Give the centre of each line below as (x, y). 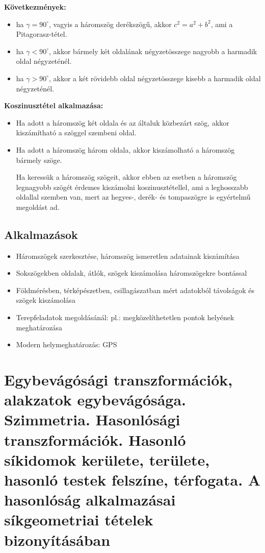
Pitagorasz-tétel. (42, 34)
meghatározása (39, 327)
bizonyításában (57, 539)
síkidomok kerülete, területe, (107, 459)
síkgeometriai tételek (79, 520)
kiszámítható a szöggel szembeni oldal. (76, 133)
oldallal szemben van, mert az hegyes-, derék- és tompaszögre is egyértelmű (133, 197)
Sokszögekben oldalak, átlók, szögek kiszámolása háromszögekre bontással (131, 273)
